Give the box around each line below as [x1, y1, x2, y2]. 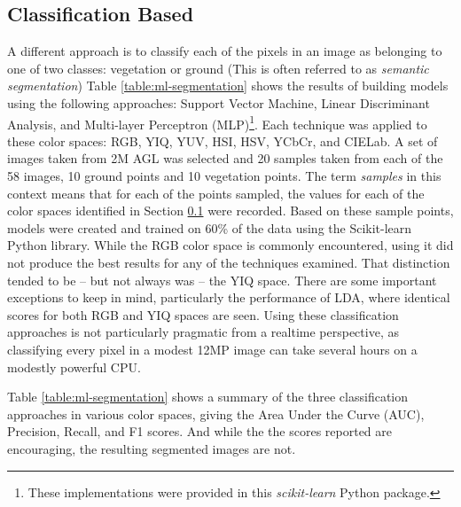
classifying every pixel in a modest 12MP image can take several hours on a [7, 339, 418, 358]
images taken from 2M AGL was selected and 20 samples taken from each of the [7, 149, 443, 168]
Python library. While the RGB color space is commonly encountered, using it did [7, 236, 454, 254]
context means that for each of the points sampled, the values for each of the [7, 183, 425, 202]
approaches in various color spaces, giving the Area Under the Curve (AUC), [7, 404, 425, 423]
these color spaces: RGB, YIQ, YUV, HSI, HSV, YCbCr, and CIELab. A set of [7, 131, 438, 150]
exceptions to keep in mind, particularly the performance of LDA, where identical [7, 288, 450, 307]
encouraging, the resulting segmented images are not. [7, 439, 296, 457]
